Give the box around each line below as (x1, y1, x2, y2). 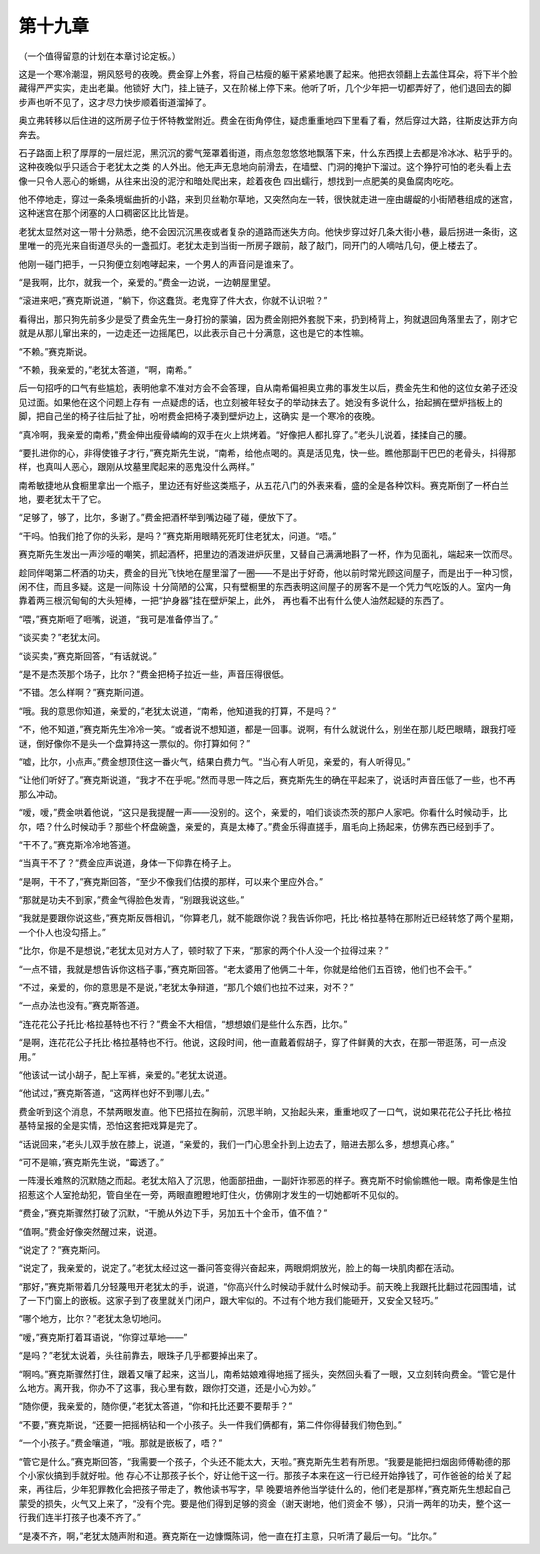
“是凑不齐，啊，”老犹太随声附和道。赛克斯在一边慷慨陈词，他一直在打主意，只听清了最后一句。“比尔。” (18, 1530, 437, 1542)
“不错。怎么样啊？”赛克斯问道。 (18, 686, 150, 699)
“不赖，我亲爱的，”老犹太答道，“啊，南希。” (18, 363, 192, 375)
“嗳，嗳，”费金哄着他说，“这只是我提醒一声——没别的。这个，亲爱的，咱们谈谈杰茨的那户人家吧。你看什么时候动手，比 (18, 806, 508, 819)
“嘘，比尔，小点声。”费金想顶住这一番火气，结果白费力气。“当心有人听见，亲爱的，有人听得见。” (18, 755, 411, 767)
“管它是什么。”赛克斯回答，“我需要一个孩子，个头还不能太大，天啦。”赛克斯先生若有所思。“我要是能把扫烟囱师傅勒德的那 (18, 1455, 511, 1467)
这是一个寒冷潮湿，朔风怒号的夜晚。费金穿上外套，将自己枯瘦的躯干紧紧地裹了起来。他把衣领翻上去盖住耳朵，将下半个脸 (18, 68, 518, 80)
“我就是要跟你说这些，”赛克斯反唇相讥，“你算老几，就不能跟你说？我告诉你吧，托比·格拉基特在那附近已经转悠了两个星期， (18, 912, 519, 924)
